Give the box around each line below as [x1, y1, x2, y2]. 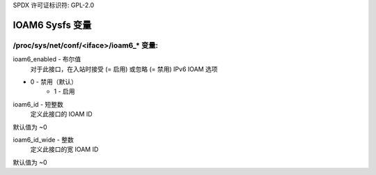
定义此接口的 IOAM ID [30, 110, 93, 119]
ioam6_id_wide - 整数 [13, 135, 75, 144]
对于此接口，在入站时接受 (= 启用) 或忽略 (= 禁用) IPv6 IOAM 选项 [30, 65, 218, 73]
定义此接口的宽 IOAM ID [30, 145, 99, 153]
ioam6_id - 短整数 [13, 100, 64, 108]
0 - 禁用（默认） [30, 77, 78, 86]
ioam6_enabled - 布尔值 [13, 55, 81, 63]
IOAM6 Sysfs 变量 [13, 19, 92, 31]
